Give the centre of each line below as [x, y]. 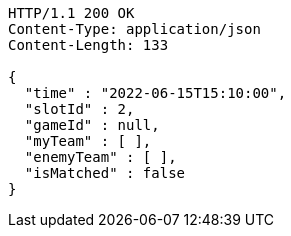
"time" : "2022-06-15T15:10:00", [155, 93]
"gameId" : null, [92, 125]
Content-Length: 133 [88, 45]
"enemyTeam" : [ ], [100, 157]
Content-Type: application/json [134, 29]
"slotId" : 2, [79, 109]
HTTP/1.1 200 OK [71, 13]
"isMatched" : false [105, 173]
